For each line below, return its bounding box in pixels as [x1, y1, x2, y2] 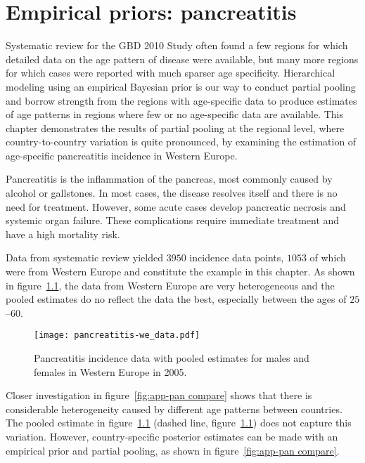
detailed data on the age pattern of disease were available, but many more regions [6, 51, 359, 66]
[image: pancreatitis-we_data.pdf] [34, 330, 200, 341]
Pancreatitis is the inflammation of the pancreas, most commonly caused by [6, 171, 333, 186]
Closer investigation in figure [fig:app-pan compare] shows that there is [6, 388, 312, 403]
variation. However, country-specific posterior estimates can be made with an [6, 429, 338, 444]
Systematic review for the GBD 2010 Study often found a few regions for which [6, 38, 348, 53]
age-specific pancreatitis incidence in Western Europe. [6, 148, 238, 162]
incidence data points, [189, 250, 284, 265]
